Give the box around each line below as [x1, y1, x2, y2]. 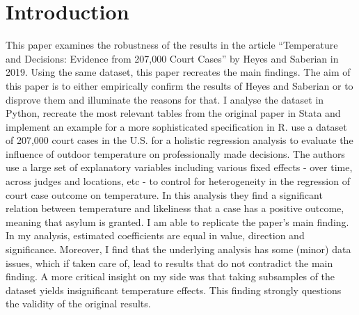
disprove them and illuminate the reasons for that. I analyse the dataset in [6, 92, 324, 106]
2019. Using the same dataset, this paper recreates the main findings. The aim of [6, 65, 351, 79]
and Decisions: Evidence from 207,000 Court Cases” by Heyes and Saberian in [6, 51, 339, 65]
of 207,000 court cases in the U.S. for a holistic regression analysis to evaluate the [6, 133, 353, 147]
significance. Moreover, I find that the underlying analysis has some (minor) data [6, 242, 351, 257]
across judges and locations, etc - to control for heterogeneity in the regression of [6, 174, 350, 188]
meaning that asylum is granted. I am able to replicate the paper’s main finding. [6, 214, 349, 229]
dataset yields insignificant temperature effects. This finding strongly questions [6, 282, 342, 297]
